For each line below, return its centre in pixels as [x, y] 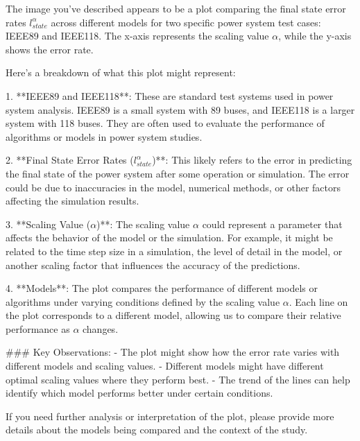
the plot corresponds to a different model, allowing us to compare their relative [173, 315]
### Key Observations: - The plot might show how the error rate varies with [173, 352]
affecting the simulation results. [72, 201]
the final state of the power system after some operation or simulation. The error [178, 173]
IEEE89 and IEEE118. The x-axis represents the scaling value [137, 36]
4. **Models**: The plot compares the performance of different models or [162, 288]
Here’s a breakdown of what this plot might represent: [121, 72]
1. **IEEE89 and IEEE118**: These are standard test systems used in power [170, 95]
